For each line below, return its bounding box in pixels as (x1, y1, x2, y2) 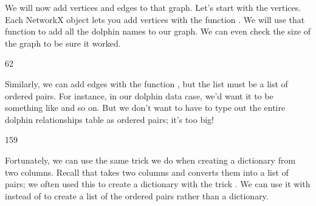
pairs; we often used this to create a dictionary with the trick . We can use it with (5, 178, 311, 190)
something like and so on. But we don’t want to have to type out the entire (5, 101, 286, 114)
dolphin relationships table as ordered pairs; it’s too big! (5, 113, 214, 125)
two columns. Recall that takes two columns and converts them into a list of (5, 165, 289, 178)
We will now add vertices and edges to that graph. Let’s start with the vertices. (5, 1, 301, 13)
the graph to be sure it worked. (5, 36, 121, 49)
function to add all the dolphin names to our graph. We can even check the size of (5, 25, 311, 38)
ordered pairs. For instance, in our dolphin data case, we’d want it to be (5, 89, 273, 102)
